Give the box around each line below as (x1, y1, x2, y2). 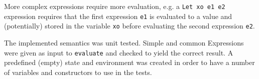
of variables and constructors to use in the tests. (4, 66, 152, 77)
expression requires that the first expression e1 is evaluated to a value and (4, 10, 232, 21)
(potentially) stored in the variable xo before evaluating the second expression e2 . (4, 20, 255, 31)
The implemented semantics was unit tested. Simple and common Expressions (4, 37, 244, 47)
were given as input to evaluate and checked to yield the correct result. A (4, 47, 233, 57)
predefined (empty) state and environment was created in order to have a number (4, 57, 255, 67)
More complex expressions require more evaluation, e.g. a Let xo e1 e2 (4, 1, 225, 11)
